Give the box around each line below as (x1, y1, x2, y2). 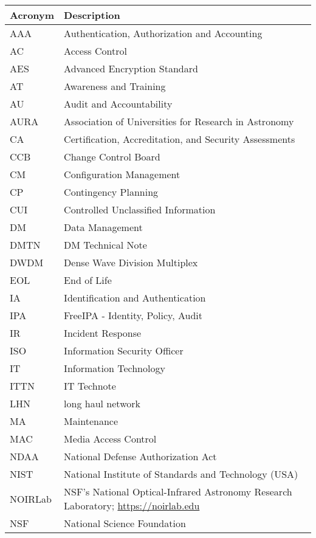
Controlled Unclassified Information (64, 202, 216, 216)
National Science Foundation (64, 516, 186, 530)
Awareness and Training (64, 79, 166, 93)
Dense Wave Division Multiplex (64, 255, 198, 269)
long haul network (64, 396, 140, 410)
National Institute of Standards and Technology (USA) (64, 467, 298, 481)
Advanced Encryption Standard (64, 61, 198, 75)
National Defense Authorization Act (64, 449, 217, 463)
